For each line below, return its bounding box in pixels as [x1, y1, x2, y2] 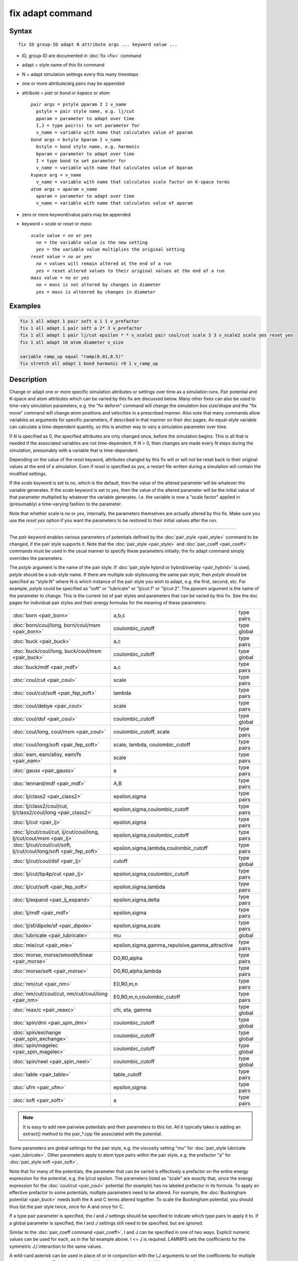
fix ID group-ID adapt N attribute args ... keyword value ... [18, 41, 178, 47]
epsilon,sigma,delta [113, 896, 160, 903]
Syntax [9, 27, 32, 35]
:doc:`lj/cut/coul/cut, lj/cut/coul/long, [12, 829, 99, 836]
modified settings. [9, 471, 47, 477]
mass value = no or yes [31, 275, 90, 280]
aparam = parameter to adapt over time [36, 193, 134, 199]
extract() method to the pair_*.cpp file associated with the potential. [23, 1131, 163, 1137]
